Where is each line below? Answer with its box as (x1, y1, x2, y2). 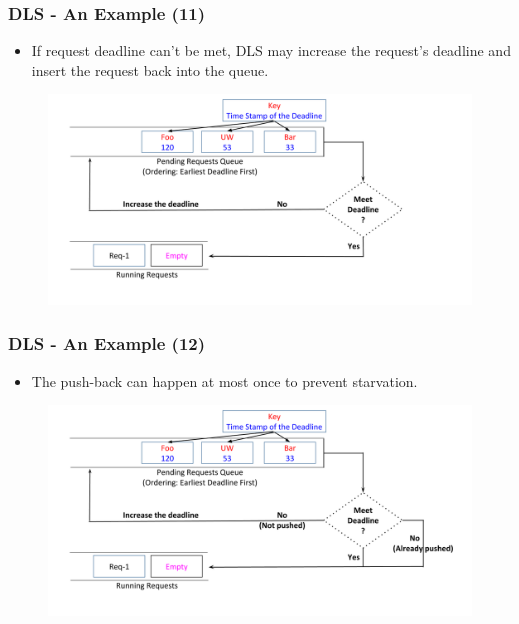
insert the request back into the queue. (31, 59, 269, 80)
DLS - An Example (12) (8, 331, 206, 356)
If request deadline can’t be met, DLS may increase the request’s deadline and (31, 40, 511, 61)
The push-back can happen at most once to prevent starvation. (31, 370, 418, 391)
